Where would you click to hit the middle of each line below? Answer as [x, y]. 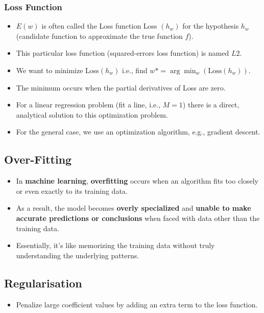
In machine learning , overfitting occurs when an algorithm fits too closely [137, 181]
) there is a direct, [211, 105]
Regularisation [43, 283]
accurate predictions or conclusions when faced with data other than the [138, 218]
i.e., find [135, 70]
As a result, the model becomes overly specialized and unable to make [134, 208]
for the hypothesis [211, 26]
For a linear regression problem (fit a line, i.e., [88, 105]
